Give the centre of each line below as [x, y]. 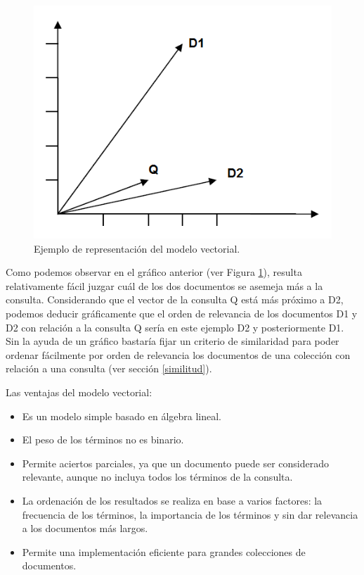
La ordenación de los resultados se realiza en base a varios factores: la [172, 501]
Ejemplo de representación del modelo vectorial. [137, 248]
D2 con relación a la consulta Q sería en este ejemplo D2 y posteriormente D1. [175, 327]
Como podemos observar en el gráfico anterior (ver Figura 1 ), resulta [154, 272]
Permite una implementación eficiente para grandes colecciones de [164, 551]
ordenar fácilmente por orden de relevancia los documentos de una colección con [178, 354]
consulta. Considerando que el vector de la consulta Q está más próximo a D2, [175, 299]
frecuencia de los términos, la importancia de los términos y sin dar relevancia [190, 514]
